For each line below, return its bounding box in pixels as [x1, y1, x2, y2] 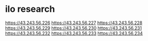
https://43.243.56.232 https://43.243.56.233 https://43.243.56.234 [5, 30, 143, 36]
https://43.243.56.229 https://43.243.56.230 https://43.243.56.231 [5, 25, 142, 31]
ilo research [5, 3, 55, 15]
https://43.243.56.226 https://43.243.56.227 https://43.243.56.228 [5, 20, 143, 26]
